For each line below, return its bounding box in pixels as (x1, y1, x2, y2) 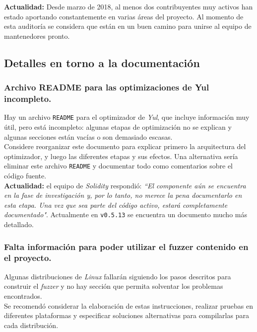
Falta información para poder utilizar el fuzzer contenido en (4, 240, 249, 252)
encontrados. (4, 290, 42, 301)
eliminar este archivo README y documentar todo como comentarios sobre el (4, 161, 233, 171)
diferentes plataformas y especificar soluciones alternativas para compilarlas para (4, 310, 249, 321)
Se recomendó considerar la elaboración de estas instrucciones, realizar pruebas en (4, 300, 254, 311)
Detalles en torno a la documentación (4, 55, 200, 70)
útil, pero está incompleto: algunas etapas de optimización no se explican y (4, 121, 232, 132)
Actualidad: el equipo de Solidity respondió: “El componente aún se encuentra (4, 180, 246, 190)
